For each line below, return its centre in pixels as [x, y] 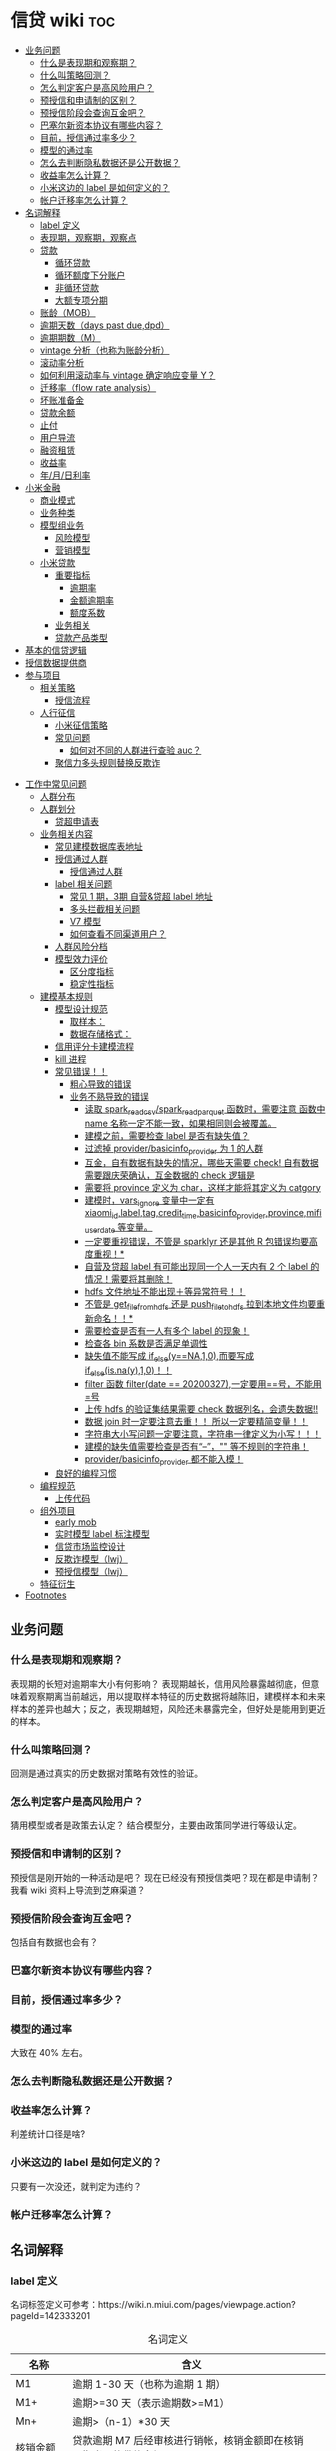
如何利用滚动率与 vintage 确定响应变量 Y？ [127, 375]
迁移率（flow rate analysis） [98, 387]
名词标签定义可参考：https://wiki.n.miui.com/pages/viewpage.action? [153, 2305]
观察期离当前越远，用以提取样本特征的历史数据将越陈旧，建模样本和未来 [176, 1696]
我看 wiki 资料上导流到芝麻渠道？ [78, 1890]
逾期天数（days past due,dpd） [104, 325]
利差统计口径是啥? [48, 2134]
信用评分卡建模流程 [94, 1046]
